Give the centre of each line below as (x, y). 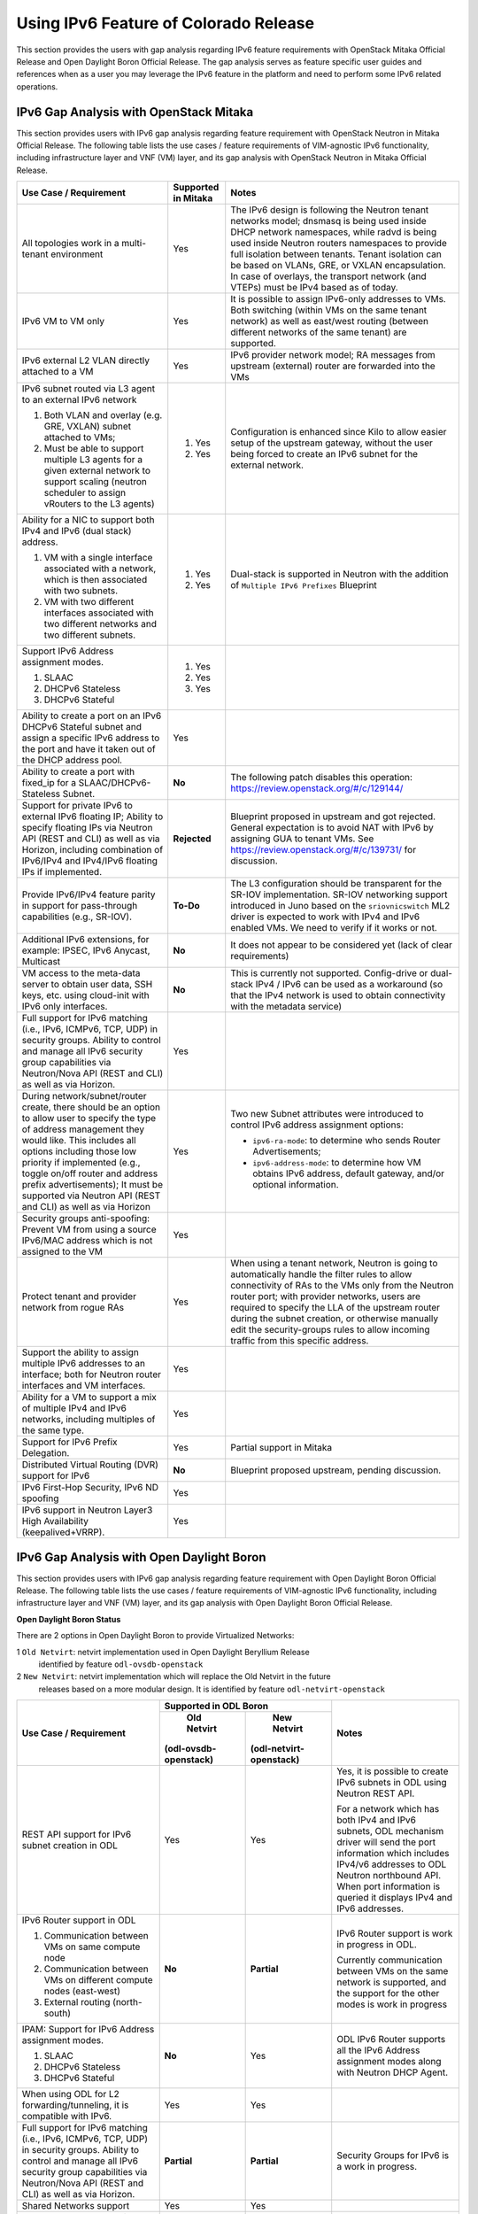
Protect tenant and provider (79, 1297)
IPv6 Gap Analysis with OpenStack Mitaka (135, 112)
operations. (37, 86)
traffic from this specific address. (300, 1341)
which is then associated (96, 580)
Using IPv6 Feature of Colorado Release (165, 23)
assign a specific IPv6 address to (91, 738)
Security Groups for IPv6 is (393, 2156)
